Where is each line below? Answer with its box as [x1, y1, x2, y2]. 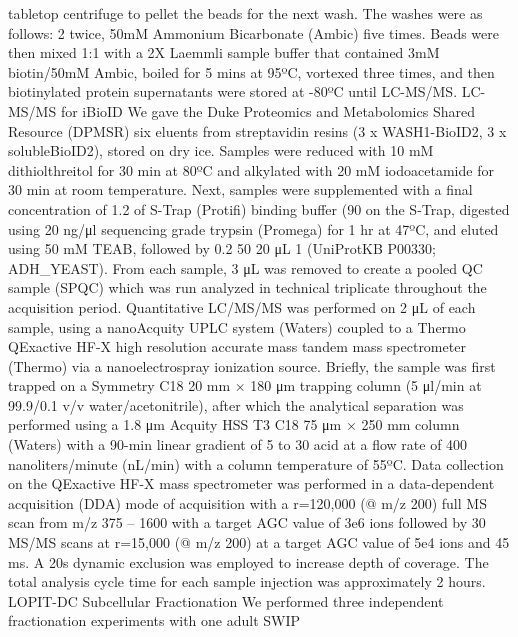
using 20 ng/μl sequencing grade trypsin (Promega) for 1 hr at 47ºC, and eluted [8, 218, 499, 239]
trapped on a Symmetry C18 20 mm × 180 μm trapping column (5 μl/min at [8, 375, 482, 396]
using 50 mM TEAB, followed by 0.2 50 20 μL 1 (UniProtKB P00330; [8, 238, 437, 259]
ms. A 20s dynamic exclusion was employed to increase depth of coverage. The [8, 551, 489, 572]
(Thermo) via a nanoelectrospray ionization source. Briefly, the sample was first [8, 355, 496, 376]
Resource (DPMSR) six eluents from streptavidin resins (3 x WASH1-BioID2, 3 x [8, 120, 507, 141]
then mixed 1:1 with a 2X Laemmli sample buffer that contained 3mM [8, 42, 440, 63]
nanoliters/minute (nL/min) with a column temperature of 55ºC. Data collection [8, 453, 504, 474]
